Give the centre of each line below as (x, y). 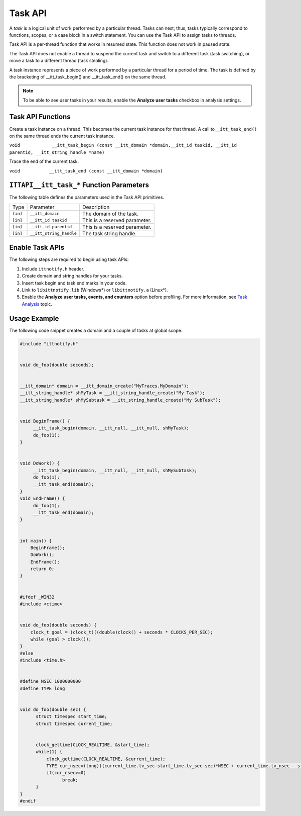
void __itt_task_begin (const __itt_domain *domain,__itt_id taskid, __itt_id (123, 145)
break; (70, 780)
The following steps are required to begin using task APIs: (69, 259)
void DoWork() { (40, 463)
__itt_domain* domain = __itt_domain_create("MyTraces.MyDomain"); (105, 386)
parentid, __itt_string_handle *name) (57, 152)
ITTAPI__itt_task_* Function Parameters (79, 185)
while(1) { (49, 752)
